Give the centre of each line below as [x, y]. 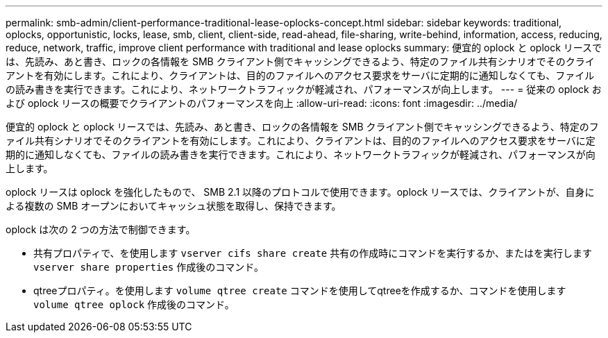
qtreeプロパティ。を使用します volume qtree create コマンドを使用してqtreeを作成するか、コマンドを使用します [300, 290]
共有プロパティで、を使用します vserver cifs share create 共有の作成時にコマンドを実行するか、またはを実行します [313, 253]
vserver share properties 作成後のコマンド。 [149, 267]
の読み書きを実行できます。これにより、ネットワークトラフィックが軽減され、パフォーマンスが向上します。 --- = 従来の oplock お [304, 89]
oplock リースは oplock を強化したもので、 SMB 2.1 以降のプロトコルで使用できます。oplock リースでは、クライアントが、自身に [300, 192]
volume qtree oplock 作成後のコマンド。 [134, 304]
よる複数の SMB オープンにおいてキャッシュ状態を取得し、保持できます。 [174, 206]
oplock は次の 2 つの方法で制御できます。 [101, 229]
